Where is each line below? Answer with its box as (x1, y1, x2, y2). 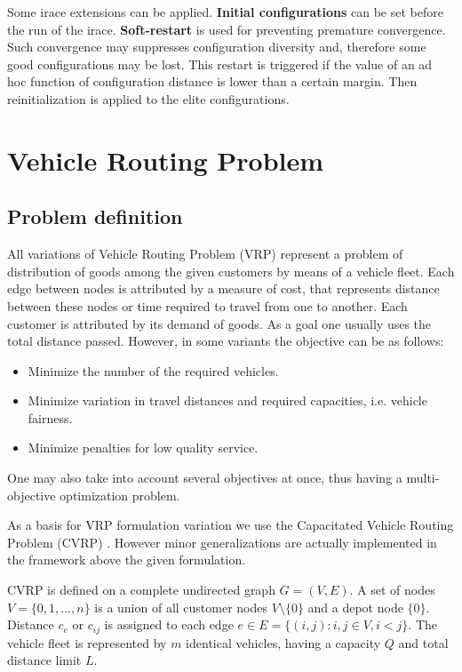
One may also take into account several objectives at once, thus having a (7, 468, 402, 487)
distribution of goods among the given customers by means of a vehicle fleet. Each (7, 261, 455, 280)
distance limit (7, 651, 82, 669)
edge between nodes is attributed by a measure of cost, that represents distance (7, 279, 440, 298)
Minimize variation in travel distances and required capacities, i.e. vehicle (28, 391, 427, 410)
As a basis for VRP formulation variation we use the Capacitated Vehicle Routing (7, 516, 454, 534)
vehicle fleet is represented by (7, 633, 167, 652)
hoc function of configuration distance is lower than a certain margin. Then (7, 72, 418, 91)
